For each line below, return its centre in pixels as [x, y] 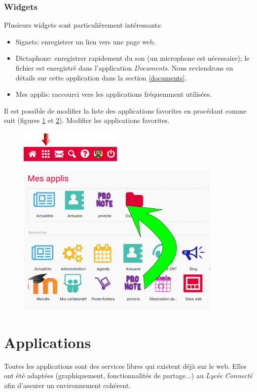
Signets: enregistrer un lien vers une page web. [86, 41]
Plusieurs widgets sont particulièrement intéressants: [83, 25]
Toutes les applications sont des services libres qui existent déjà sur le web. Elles [125, 366]
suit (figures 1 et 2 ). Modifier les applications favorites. [87, 120]
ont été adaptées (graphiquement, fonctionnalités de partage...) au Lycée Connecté [128, 375]
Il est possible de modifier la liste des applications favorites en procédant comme [125, 110]
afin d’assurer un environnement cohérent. [67, 385]
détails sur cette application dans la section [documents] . [101, 77]
